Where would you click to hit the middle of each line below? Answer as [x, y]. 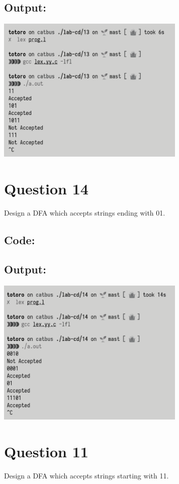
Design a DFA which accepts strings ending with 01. [85, 212]
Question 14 [46, 188]
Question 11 [46, 451]
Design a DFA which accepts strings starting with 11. [86, 475]
